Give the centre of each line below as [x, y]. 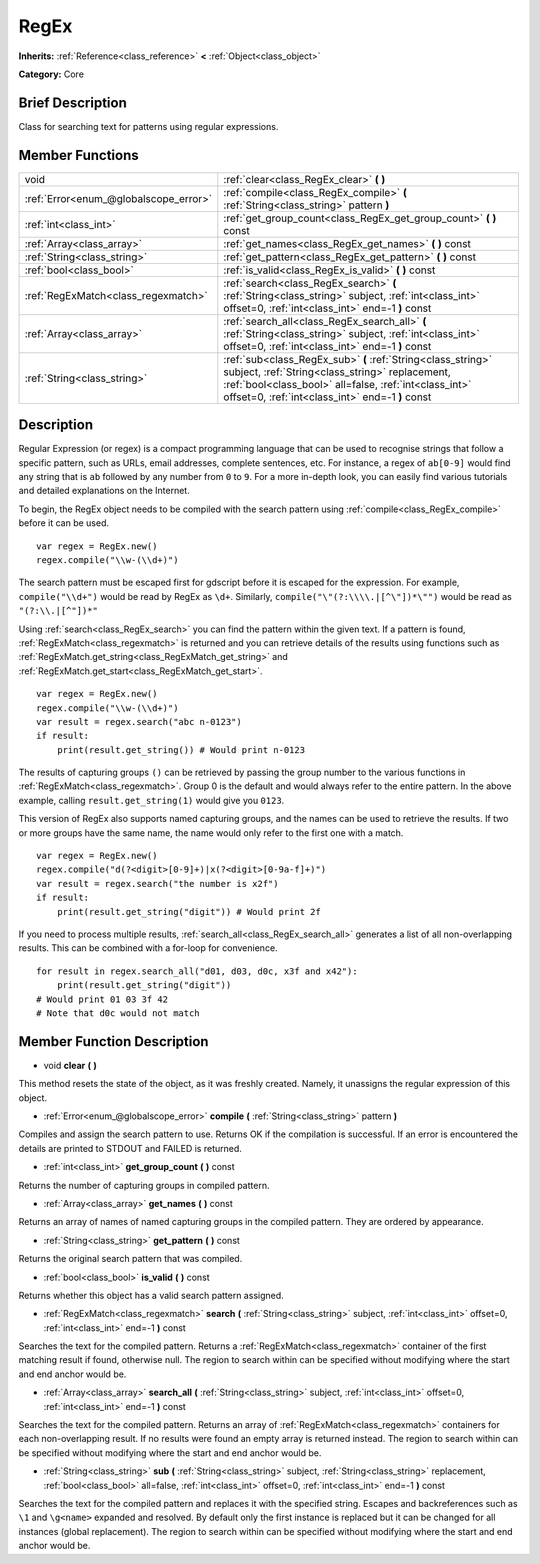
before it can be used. [64, 523]
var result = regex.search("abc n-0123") [139, 721]
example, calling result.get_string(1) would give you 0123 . [151, 800]
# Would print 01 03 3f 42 [102, 999]
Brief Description [72, 102]
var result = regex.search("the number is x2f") [157, 883]
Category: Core [51, 74]
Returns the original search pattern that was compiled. [130, 1259]
